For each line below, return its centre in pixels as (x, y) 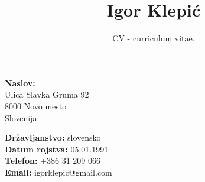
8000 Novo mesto (36, 105)
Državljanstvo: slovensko (53, 137)
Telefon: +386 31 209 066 (53, 160)
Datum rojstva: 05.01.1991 (57, 149)
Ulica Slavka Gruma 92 (47, 94)
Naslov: (20, 82)
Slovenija (21, 117)
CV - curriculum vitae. (154, 38)
